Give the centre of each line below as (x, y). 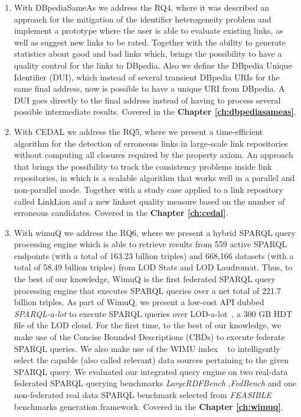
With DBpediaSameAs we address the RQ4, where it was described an (142, 7)
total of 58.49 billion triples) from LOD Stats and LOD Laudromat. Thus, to (153, 267)
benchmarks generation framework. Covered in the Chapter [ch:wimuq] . (148, 406)
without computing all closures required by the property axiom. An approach (153, 155)
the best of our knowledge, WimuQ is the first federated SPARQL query (145, 279)
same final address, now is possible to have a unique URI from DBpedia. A (149, 88)
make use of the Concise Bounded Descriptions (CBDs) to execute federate (149, 337)
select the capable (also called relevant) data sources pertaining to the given (151, 360)
